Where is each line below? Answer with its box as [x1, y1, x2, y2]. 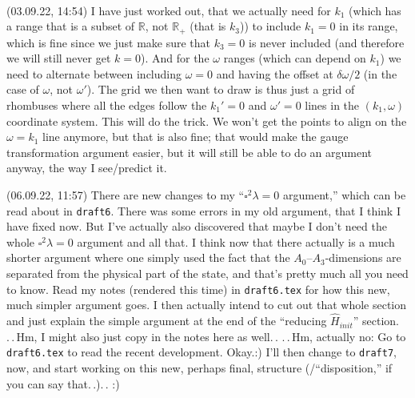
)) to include [240, 18, 301, 34]
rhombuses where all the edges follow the [6, 97, 207, 114]
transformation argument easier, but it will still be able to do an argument [6, 143, 373, 160]
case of [6, 81, 39, 98]
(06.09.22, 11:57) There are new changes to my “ [6, 186, 245, 203]
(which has [349, 2, 401, 18]
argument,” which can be [283, 186, 406, 203]
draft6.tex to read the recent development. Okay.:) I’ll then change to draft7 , [6, 344, 397, 360]
